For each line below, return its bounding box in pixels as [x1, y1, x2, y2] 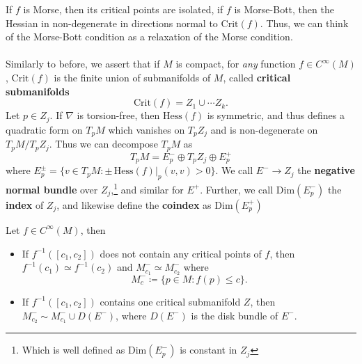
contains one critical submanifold [100, 294, 241, 308]
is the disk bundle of [191, 308, 278, 322]
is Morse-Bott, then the [234, 2, 334, 16]
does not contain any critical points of [100, 246, 262, 260]
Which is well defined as [22, 342, 125, 357]
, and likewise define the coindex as [56, 197, 212, 212]
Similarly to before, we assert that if [6, 56, 160, 71]
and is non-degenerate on [210, 122, 318, 136]
